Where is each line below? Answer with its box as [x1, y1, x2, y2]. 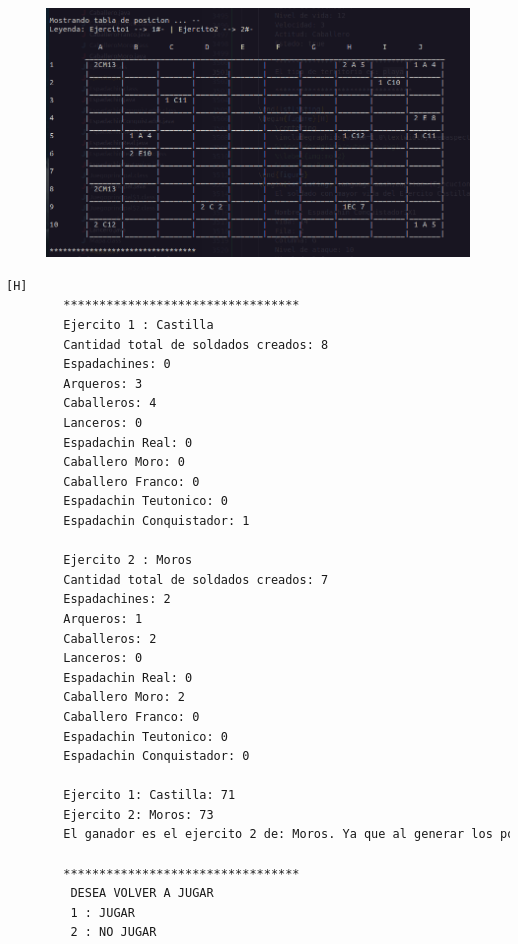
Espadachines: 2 [63, 592, 171, 607]
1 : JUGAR [70, 905, 135, 920]
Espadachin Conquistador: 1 [63, 513, 250, 528]
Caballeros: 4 [63, 396, 157, 411]
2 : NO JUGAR [70, 925, 157, 940]
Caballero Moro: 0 [63, 455, 185, 470]
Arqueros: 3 [63, 376, 143, 391]
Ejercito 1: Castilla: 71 [63, 788, 236, 803]
